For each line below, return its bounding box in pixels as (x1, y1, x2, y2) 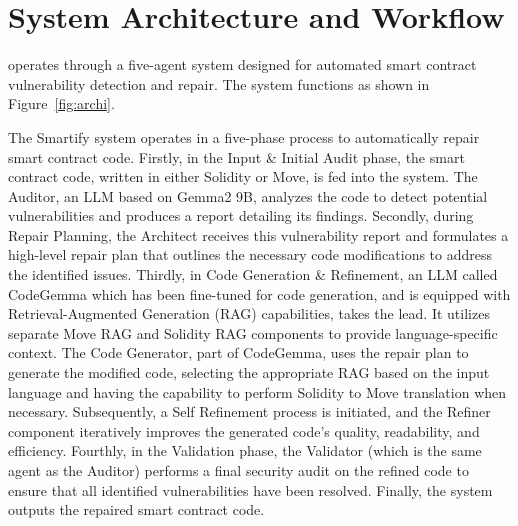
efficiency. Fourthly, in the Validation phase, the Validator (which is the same (8, 440, 482, 461)
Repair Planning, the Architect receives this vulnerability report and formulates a (8, 224, 509, 245)
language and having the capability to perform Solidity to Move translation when (8, 381, 507, 402)
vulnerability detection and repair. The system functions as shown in (8, 73, 430, 94)
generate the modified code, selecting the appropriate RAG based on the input (8, 362, 490, 383)
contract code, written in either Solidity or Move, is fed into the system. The (8, 166, 478, 187)
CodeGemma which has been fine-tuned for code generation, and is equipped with (8, 283, 511, 304)
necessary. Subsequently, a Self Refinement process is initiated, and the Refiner (8, 401, 491, 422)
